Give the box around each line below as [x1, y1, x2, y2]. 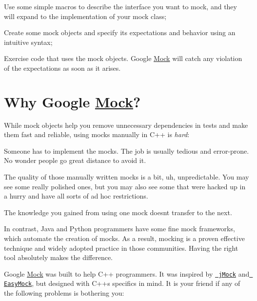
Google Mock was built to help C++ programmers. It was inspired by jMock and [4, 268, 250, 279]
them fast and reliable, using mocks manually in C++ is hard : [4, 129, 190, 140]
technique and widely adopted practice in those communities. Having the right [4, 242, 238, 253]
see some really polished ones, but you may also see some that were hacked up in [4, 181, 246, 191]
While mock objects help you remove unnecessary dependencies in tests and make [4, 120, 248, 130]
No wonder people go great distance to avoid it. [4, 155, 146, 165]
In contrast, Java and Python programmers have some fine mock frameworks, [4, 223, 235, 234]
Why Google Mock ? [4, 91, 141, 111]
